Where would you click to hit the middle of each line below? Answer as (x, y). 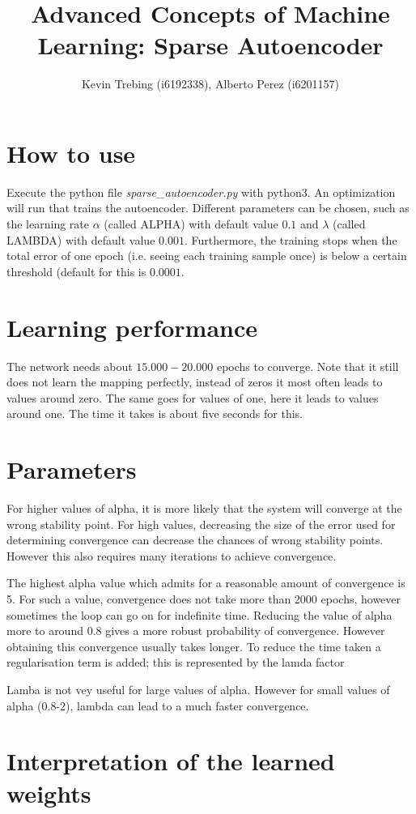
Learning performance (132, 327)
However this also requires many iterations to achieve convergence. (172, 555)
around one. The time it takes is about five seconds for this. (155, 413)
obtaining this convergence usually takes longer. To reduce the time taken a (194, 646)
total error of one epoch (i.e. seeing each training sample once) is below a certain (207, 256)
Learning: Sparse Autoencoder (210, 45)
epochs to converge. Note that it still (308, 366)
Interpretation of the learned (171, 761)
